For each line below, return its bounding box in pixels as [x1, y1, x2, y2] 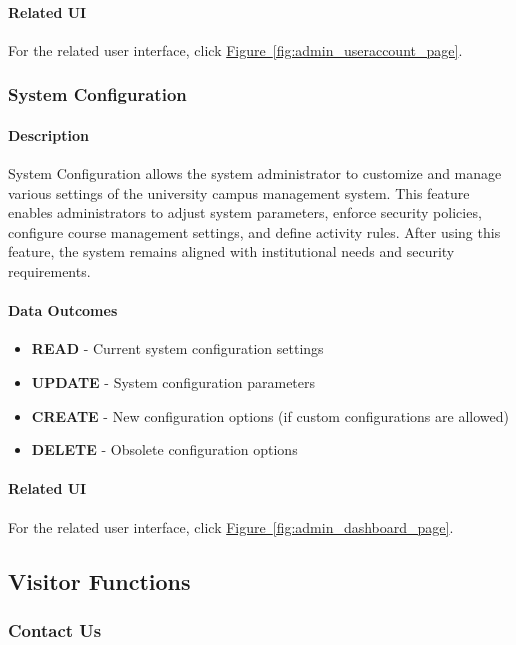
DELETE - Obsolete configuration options [31, 439, 298, 460]
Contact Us [8, 617, 102, 642]
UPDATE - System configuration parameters [31, 371, 316, 392]
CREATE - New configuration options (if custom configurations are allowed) [31, 405, 509, 426]
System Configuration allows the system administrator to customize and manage [8, 163, 502, 184]
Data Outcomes [8, 300, 118, 321]
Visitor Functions [8, 565, 191, 596]
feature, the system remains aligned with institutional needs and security [8, 241, 455, 262]
